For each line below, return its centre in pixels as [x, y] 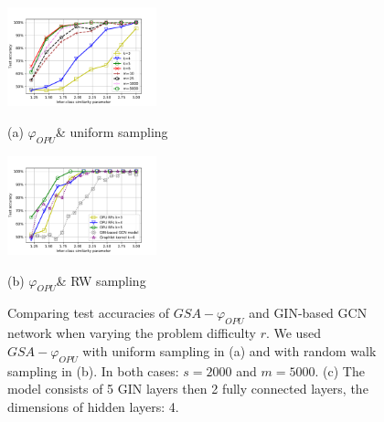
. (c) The [340, 370]
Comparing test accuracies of [89, 313]
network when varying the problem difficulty [132, 333]
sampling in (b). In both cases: [93, 370]
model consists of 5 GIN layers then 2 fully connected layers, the [188, 389]
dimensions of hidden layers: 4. [93, 406]
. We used [293, 333]
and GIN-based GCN [308, 313]
